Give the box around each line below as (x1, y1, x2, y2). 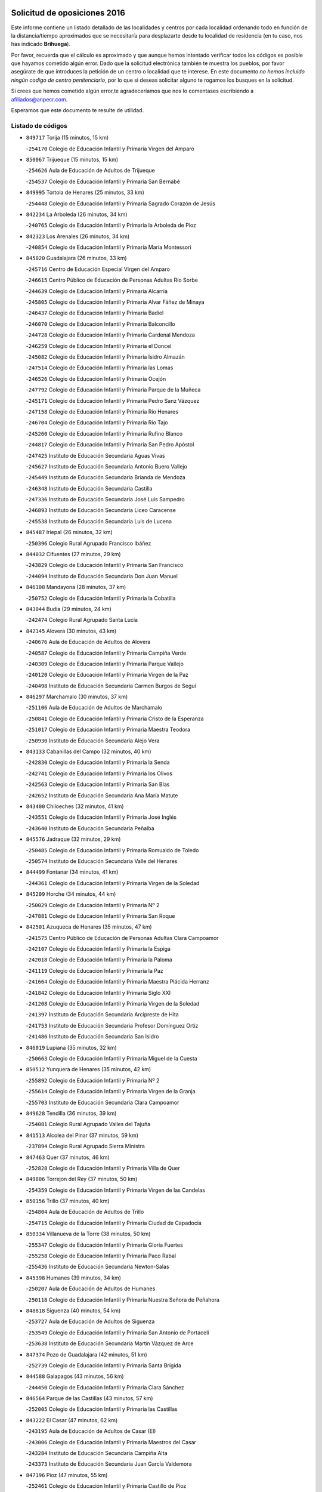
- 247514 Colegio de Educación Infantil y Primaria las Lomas (26, 364, 174, 371)
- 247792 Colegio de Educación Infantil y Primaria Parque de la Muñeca (26, 386, 201, 393)
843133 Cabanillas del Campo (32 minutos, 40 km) (26, 748, 151, 755)
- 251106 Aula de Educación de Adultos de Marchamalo (26, 704, 163, 711)
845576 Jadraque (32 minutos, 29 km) (26, 836, 121, 843)
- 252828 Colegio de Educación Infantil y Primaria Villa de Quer (26, 1164, 180, 1172)
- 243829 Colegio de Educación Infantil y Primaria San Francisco (26, 562, 184, 569)
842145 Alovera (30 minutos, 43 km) (26, 627, 117, 634)
